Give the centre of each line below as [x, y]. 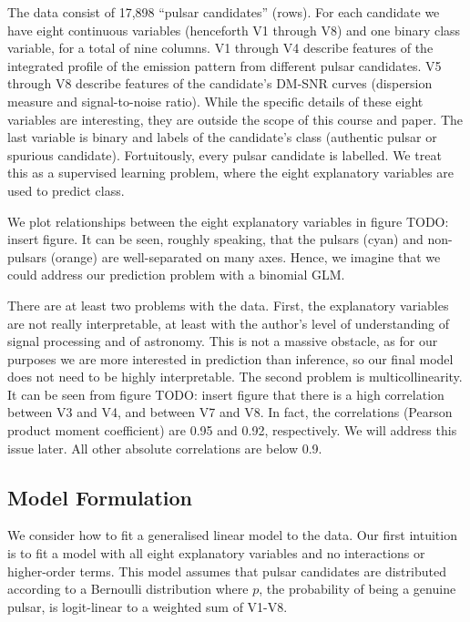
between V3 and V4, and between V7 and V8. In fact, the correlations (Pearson [230, 412]
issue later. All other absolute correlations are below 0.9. [165, 448]
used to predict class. [66, 190]
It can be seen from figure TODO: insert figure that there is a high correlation [226, 394]
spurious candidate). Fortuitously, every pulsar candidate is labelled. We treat [225, 154]
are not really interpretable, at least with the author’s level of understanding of [229, 323]
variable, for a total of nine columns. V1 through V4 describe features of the [220, 48]
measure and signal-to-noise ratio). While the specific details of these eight [215, 101]
